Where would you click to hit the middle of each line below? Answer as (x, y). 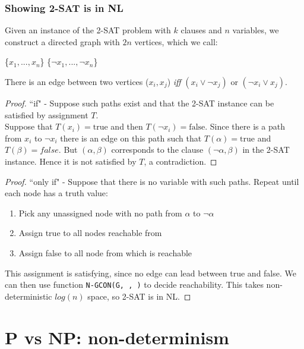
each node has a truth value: (56, 193)
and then (127, 126)
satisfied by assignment (47, 114)
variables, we (256, 30)
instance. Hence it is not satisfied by (71, 161)
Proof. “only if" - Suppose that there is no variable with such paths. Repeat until (152, 181)
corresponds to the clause (157, 150)
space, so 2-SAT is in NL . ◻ (139, 296)
